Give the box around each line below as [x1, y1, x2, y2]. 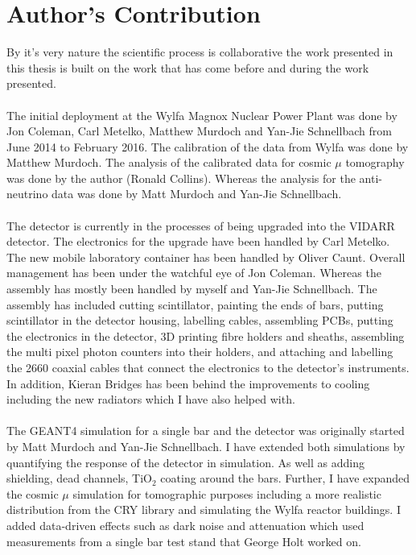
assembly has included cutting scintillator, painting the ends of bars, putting [6, 296, 384, 313]
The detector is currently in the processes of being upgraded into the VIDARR [6, 217, 395, 234]
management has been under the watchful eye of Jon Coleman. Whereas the [6, 264, 381, 281]
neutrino [6, 185, 48, 202]
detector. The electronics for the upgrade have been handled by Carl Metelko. [6, 233, 390, 250]
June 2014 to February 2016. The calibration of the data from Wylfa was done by [6, 138, 409, 155]
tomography [345, 154, 405, 171]
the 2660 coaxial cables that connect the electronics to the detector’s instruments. [6, 359, 410, 375]
